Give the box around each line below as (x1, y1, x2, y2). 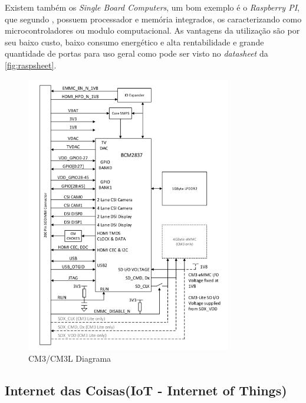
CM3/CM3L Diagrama (28, 352, 111, 365)
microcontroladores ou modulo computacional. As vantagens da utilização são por (5, 24, 300, 37)
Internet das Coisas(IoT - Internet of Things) (5, 381, 287, 399)
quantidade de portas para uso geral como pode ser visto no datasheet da (5, 47, 268, 60)
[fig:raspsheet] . (5, 58, 57, 71)
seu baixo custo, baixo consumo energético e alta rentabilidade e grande (5, 35, 264, 48)
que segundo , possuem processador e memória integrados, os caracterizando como (5, 12, 302, 25)
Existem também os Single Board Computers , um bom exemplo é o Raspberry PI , (5, 1, 300, 13)
